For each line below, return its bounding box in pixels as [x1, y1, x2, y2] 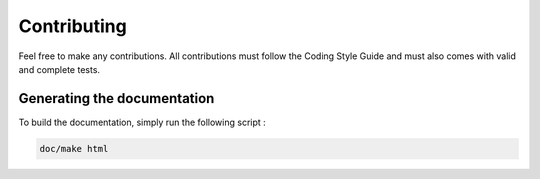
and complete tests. [18, 63, 100, 75]
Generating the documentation [18, 90, 215, 107]
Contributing [18, 15, 127, 37]
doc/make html [39, 143, 109, 154]
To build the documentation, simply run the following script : [18, 116, 267, 128]
